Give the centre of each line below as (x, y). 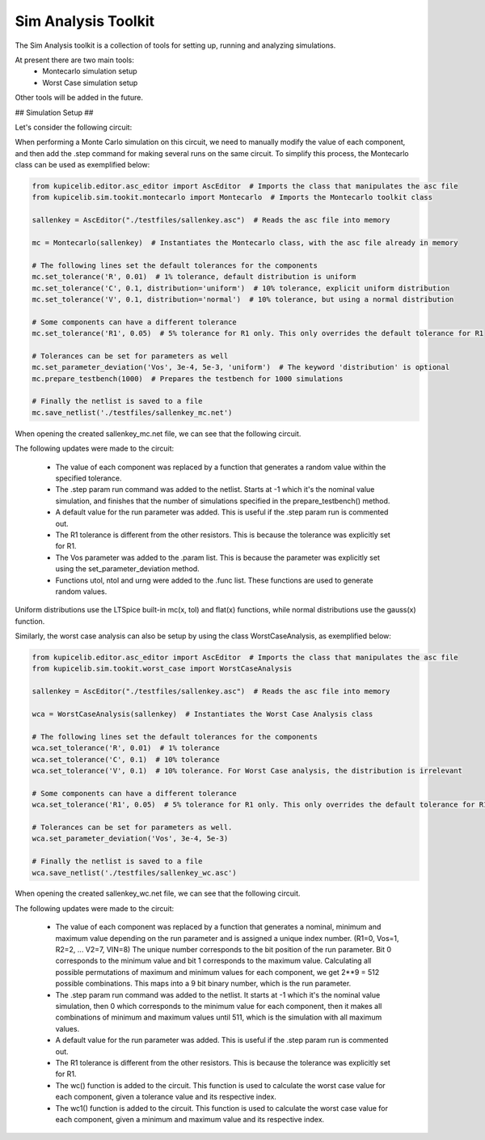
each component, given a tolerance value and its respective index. (166, 1097)
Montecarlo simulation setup (90, 71)
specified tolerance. (89, 478)
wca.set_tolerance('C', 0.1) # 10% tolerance (126, 759)
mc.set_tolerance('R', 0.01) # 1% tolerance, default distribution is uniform (194, 277)
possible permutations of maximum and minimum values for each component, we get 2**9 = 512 (217, 972)
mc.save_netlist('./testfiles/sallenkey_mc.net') (132, 412)
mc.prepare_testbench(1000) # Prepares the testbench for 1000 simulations (188, 379)
